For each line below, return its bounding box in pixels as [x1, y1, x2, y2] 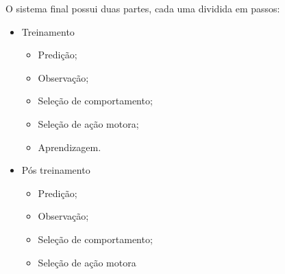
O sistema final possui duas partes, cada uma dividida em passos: [5, 1, 280, 15]
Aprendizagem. [38, 139, 101, 154]
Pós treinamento [21, 163, 90, 177]
